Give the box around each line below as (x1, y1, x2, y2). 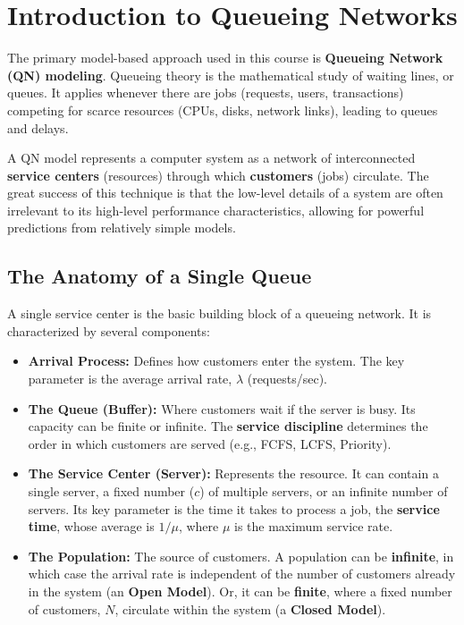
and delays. (7, 118, 69, 137)
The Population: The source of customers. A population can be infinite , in (28, 546, 454, 565)
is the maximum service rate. (234, 517, 393, 536)
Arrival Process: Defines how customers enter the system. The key (28, 351, 405, 370)
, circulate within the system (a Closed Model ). (114, 599, 386, 618)
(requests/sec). (247, 369, 328, 388)
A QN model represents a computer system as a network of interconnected (7, 148, 416, 167)
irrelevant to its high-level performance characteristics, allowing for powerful (7, 200, 425, 219)
